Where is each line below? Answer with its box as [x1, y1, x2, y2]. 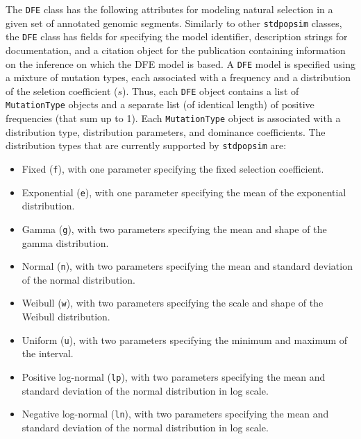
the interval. [22, 346, 74, 361]
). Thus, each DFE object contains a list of [122, 83, 299, 98]
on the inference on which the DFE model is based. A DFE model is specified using [6, 56, 355, 71]
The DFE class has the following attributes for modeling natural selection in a [6, 2, 333, 16]
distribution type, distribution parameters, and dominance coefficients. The [6, 124, 326, 139]
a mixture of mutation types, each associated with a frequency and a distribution [6, 70, 351, 85]
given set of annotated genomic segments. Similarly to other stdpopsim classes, [6, 15, 342, 30]
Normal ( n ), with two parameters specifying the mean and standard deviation [22, 259, 353, 273]
